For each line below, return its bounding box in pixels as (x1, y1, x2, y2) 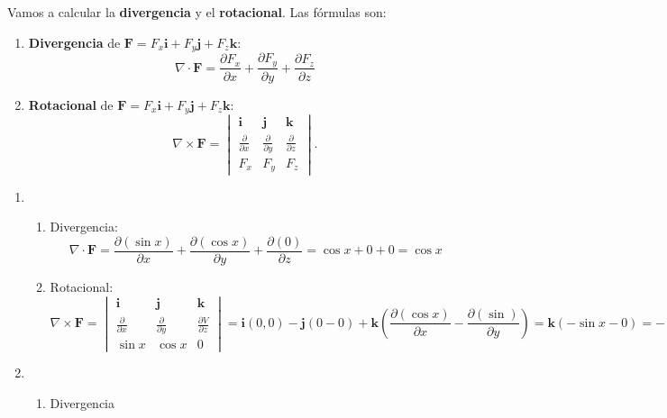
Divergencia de (28, 32, 121, 51)
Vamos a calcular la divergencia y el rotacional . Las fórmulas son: (7, 3, 387, 21)
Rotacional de (28, 95, 114, 114)
